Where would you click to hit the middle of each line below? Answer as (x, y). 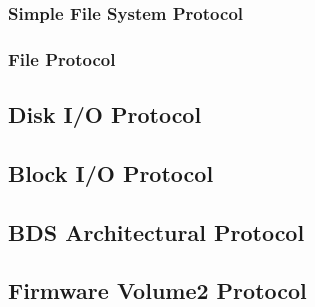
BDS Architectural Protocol (156, 231)
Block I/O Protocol (111, 172)
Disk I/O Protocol (105, 114)
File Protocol (62, 58)
